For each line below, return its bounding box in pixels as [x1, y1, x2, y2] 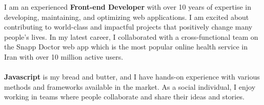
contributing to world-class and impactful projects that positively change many [4, 21, 253, 32]
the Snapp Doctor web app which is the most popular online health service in [4, 41, 248, 52]
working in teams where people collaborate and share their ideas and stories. [4, 91, 245, 102]
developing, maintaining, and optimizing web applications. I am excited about [4, 11, 249, 22]
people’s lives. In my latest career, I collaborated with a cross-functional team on [4, 31, 258, 42]
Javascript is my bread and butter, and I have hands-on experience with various [4, 71, 260, 82]
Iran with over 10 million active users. [4, 51, 124, 62]
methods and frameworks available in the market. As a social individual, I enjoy [4, 81, 256, 92]
